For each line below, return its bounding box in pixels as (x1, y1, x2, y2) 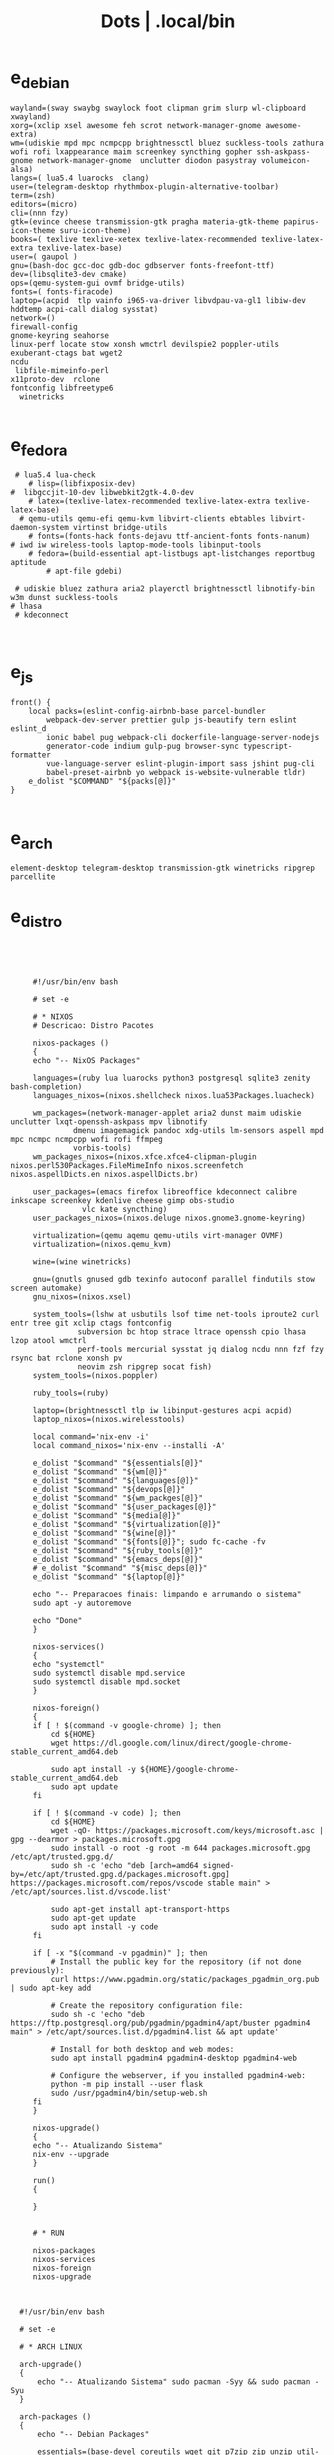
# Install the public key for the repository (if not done (50, 1956, 302, 1967)
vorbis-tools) (73, 1143, 132, 1153)
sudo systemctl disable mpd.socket (32, 1676, 182, 1687)
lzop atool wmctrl (10, 1335, 87, 1345)
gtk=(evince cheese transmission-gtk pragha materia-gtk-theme (10, 216, 280, 227)
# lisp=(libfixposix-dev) (28, 479, 137, 489)
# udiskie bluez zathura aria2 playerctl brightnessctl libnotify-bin (14, 584, 315, 594)
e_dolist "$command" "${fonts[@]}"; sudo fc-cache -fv (32, 1536, 267, 1547)
